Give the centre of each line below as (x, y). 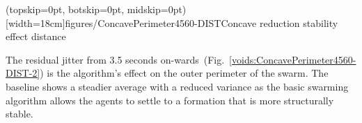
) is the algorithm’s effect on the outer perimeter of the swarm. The (184, 73)
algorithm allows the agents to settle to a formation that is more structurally (170, 100)
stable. (19, 114)
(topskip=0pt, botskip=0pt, (65, 9)
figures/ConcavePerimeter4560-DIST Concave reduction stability (202, 22)
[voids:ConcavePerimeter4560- (293, 59)
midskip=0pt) (157, 9)
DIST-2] (23, 73)
